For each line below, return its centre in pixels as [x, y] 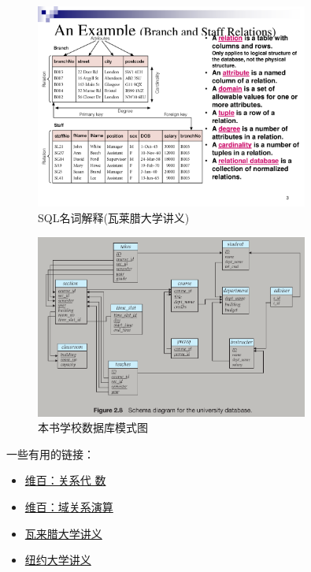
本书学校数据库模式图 [93, 427]
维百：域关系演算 [69, 506]
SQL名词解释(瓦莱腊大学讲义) [114, 217]
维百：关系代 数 [65, 480]
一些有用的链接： [50, 453]
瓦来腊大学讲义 [63, 533]
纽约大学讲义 [58, 560]
